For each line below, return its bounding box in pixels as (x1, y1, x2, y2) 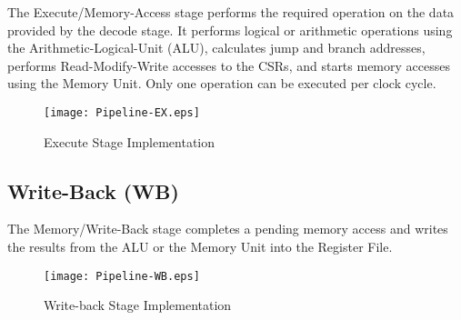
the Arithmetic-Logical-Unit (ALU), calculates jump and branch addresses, (7, 38, 426, 57)
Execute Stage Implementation (44, 132, 215, 151)
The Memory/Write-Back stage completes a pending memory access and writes (7, 219, 448, 238)
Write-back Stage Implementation (44, 295, 232, 315)
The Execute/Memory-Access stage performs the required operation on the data (7, 3, 455, 21)
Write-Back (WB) (7, 176, 179, 205)
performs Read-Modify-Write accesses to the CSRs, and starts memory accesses (7, 55, 450, 75)
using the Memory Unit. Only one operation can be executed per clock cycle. (7, 74, 436, 93)
